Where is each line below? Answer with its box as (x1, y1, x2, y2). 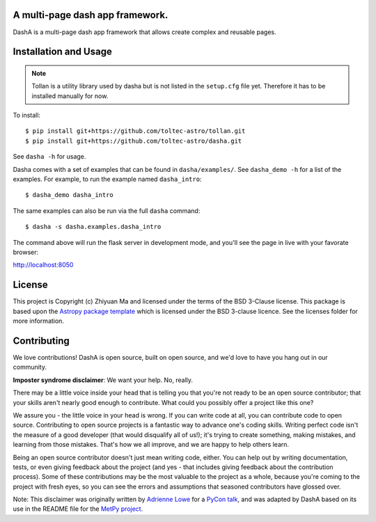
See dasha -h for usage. (13, 152, 86, 161)
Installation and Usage (13, 46, 113, 58)
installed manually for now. (31, 91, 109, 100)
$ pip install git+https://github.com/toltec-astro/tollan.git (25, 127, 246, 135)
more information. (13, 317, 64, 325)
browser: (13, 248, 39, 256)
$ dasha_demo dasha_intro (25, 191, 114, 199)
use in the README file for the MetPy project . (13, 505, 143, 513)
